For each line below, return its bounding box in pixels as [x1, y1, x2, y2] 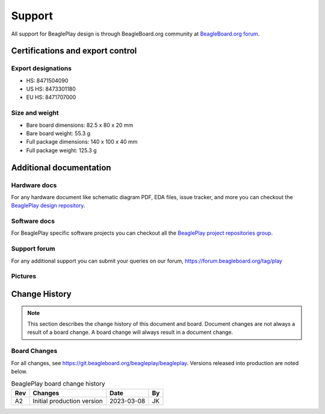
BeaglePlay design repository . [11, 202, 85, 209]
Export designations [11, 64, 72, 72]
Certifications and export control [11, 46, 137, 56]
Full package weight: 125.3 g [26, 147, 97, 154]
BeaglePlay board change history [11, 380, 105, 388]
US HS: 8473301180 [26, 85, 76, 93]
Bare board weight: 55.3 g [26, 130, 90, 137]
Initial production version [32, 396, 104, 405]
